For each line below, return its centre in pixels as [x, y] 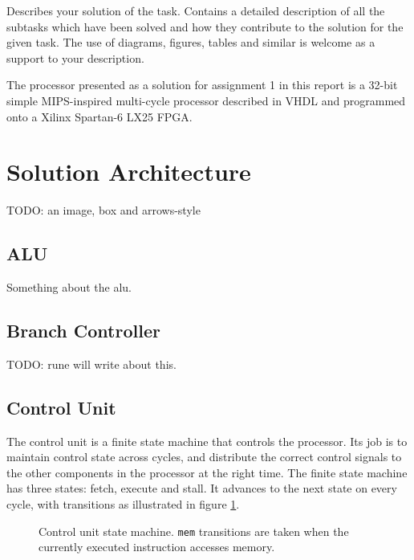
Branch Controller [83, 331]
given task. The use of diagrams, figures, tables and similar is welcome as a [191, 42]
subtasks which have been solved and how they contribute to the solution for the [205, 26]
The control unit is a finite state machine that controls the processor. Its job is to [207, 441]
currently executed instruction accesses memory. [157, 547]
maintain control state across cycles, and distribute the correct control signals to [204, 457]
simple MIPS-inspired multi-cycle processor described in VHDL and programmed [206, 100]
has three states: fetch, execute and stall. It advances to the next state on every [202, 488]
